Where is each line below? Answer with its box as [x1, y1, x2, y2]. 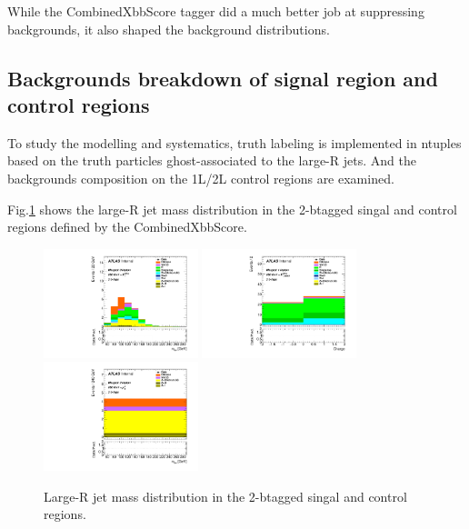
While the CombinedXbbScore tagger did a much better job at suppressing [7, 2, 424, 20]
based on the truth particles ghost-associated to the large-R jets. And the [7, 151, 416, 170]
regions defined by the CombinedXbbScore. [7, 217, 247, 236]
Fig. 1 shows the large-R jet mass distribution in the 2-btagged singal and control [7, 199, 457, 218]
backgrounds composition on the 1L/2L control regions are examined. [7, 168, 394, 187]
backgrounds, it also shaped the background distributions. [7, 19, 330, 38]
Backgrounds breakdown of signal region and [7, 64, 438, 92]
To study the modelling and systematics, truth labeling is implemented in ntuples [7, 133, 462, 152]
